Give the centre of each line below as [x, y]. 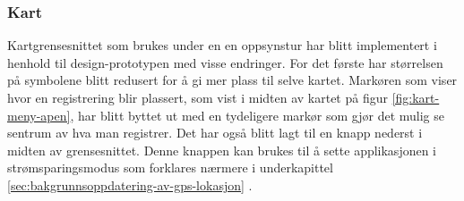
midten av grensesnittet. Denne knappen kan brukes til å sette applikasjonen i [222, 150]
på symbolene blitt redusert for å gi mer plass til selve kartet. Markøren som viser [232, 80]
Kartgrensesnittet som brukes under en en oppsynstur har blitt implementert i [222, 45]
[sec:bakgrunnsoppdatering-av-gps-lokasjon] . [130, 184]
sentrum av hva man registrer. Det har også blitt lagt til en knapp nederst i [215, 133]
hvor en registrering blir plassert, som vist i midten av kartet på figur [198, 97]
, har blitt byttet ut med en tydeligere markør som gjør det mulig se [258, 115]
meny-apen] [39, 115]
